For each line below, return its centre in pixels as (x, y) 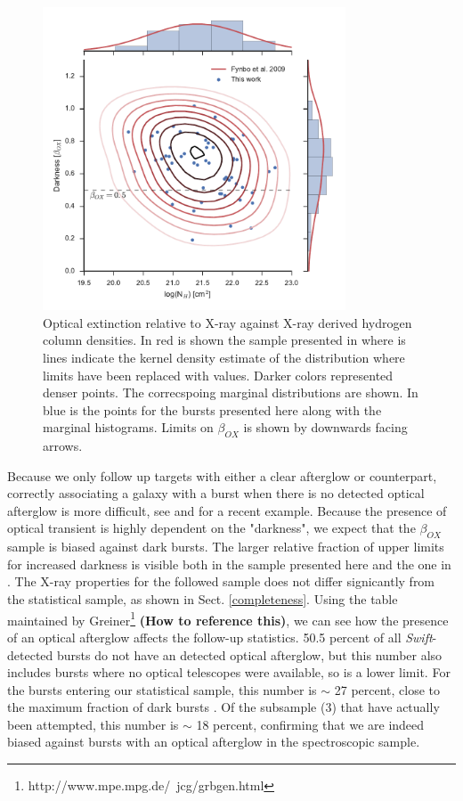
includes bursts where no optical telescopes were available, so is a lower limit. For (229, 672)
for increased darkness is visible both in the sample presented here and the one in (229, 564)
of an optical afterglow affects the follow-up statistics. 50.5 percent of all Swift (220, 637)
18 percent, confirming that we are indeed (310, 724)
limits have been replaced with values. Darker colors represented (218, 375)
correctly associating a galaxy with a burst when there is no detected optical (216, 493)
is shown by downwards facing (325, 427)
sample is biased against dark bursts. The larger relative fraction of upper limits (226, 547)
